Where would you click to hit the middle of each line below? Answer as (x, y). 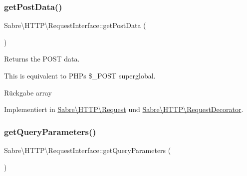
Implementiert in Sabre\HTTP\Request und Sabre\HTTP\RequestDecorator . (124, 109)
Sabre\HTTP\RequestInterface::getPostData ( (75, 25)
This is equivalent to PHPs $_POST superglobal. (80, 75)
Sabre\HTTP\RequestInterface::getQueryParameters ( (88, 150)
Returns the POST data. (42, 59)
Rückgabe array (28, 92)
